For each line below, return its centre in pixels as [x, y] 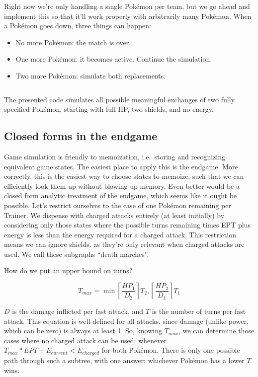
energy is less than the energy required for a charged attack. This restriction [120, 234]
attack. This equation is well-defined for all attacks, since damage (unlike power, [126, 321]
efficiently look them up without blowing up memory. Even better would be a [122, 186]
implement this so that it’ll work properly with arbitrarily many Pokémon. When [128, 16]
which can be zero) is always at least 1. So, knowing [83, 331]
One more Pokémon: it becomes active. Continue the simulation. [114, 59]
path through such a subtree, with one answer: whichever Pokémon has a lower [124, 360]
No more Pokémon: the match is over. [73, 42]
